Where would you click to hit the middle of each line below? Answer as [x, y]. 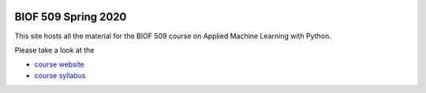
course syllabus [60, 75]
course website [59, 64]
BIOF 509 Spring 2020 [71, 17]
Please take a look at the [54, 50]
